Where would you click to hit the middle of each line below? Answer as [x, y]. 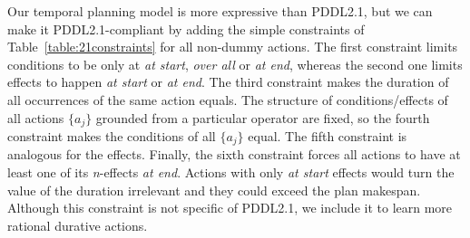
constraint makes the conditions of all [112, 136]
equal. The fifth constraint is [328, 136]
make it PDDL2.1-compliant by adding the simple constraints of [186, 29]
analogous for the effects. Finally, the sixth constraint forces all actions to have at [234, 154]
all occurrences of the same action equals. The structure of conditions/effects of [228, 99]
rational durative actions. [78, 225]
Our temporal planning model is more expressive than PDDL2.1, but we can [220, 11]
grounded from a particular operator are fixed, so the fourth [263, 117]
